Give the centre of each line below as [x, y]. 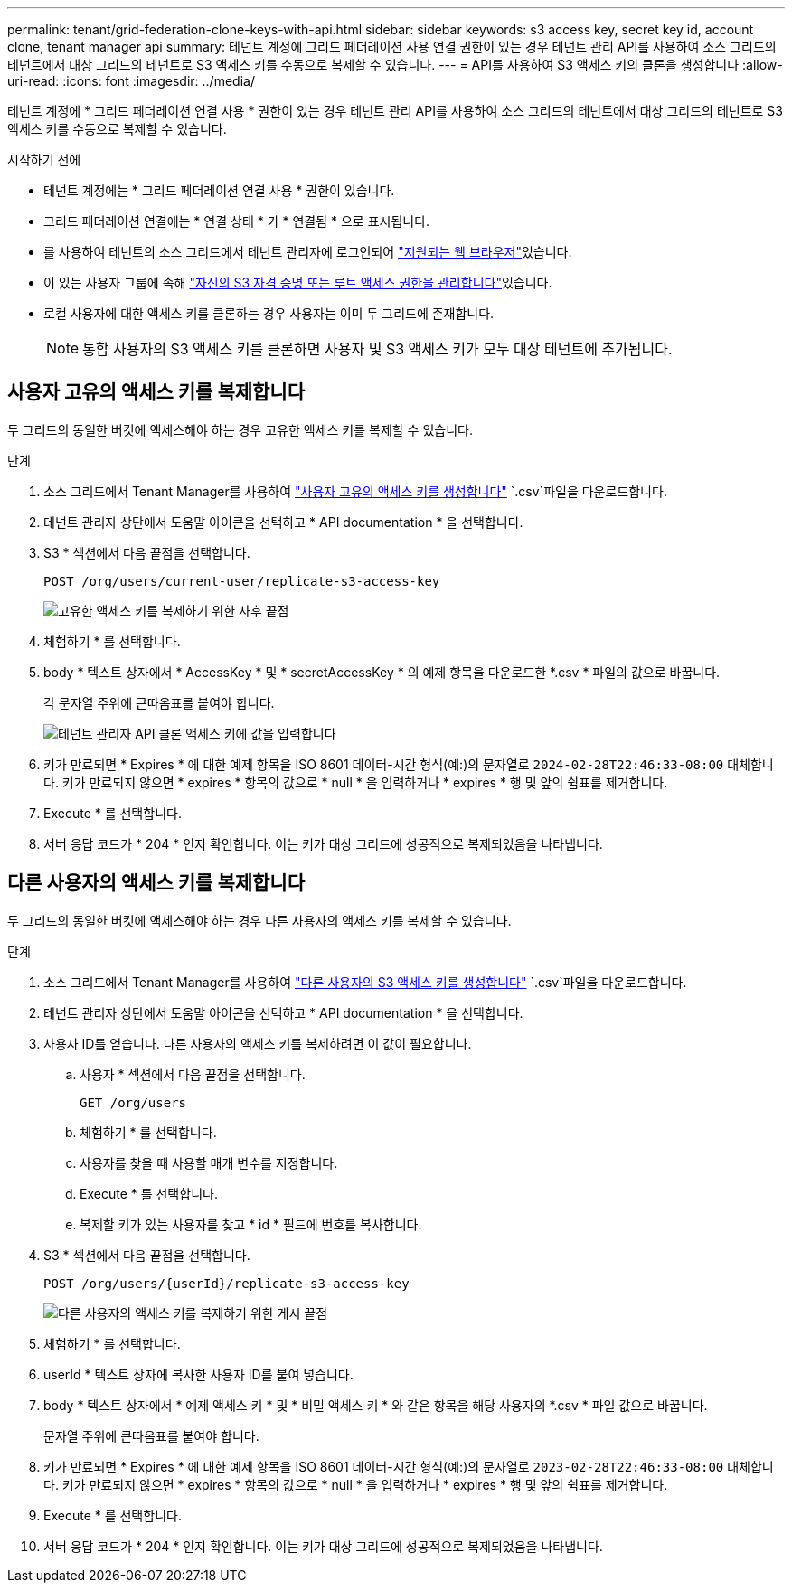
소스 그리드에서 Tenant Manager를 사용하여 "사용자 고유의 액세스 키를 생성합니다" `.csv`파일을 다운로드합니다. [355, 491]
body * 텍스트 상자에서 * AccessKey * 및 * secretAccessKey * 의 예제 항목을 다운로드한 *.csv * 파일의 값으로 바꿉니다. [382, 672]
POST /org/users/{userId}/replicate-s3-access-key [226, 1283]
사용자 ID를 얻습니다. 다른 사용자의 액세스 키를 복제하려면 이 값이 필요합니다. [258, 1043]
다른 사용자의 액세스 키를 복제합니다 [156, 883]
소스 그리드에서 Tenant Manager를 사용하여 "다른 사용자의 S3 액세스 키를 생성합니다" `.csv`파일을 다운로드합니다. [365, 982]
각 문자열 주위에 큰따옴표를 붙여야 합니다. [159, 702]
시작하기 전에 [44, 160]
